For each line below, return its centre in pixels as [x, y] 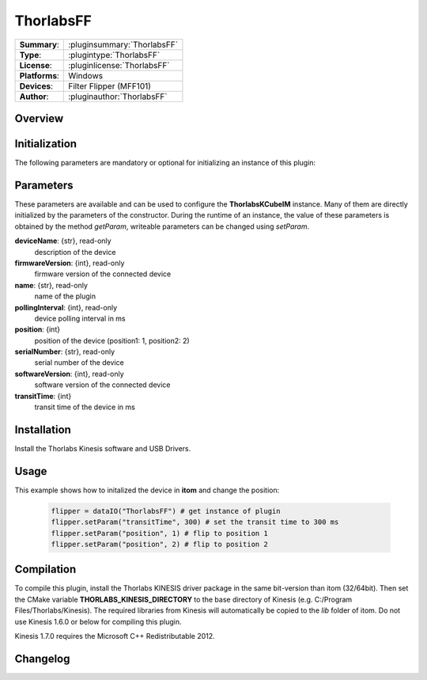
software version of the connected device [102, 385]
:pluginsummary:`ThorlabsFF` [123, 44]
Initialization [46, 144]
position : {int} [38, 329]
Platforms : [39, 75]
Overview [39, 118]
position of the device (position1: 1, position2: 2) [112, 340]
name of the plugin [65, 296]
